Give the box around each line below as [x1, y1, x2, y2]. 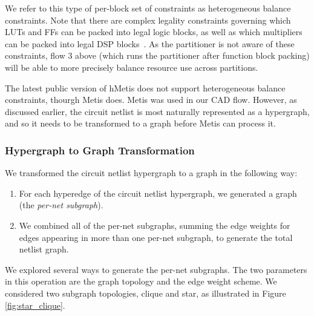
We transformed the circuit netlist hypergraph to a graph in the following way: [5, 166, 298, 179]
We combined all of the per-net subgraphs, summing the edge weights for [19, 219, 290, 231]
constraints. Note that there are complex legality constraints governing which [5, 13, 291, 26]
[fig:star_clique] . [5, 298, 65, 311]
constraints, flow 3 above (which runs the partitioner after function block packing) [5, 49, 310, 62]
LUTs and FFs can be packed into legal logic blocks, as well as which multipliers [5, 25, 303, 38]
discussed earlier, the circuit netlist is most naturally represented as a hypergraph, [5, 105, 310, 117]
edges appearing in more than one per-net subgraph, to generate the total [19, 231, 293, 243]
